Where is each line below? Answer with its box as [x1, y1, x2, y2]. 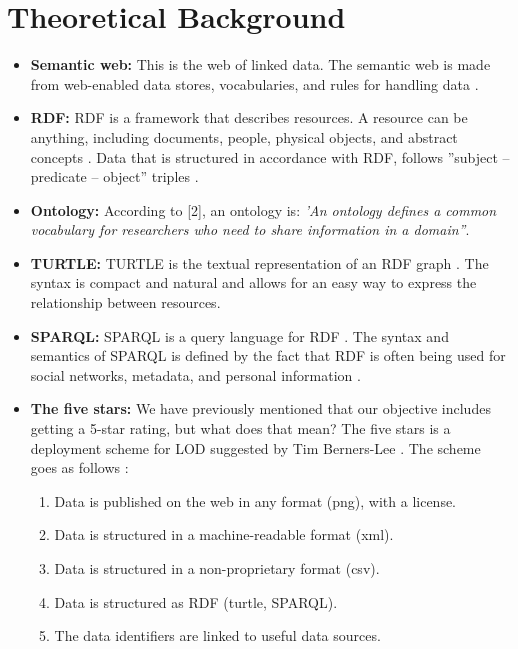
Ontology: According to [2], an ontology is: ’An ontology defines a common [30, 199, 497, 220]
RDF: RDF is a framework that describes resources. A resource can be [30, 107, 468, 128]
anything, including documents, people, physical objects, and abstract [30, 126, 458, 147]
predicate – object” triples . [30, 166, 199, 187]
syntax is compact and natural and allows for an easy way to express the [30, 272, 477, 293]
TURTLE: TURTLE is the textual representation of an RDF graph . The [30, 252, 489, 273]
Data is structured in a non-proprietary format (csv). [54, 558, 380, 578]
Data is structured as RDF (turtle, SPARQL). [54, 591, 338, 612]
